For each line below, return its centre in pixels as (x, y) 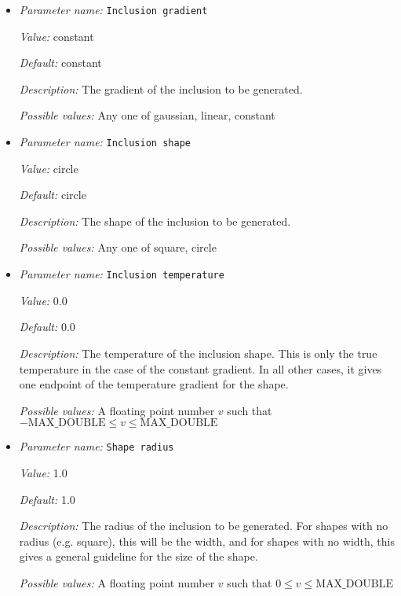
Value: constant (57, 36)
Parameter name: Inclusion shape (105, 142)
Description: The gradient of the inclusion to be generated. (161, 88)
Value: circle (49, 168)
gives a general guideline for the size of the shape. (139, 556)
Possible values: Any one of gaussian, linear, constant (147, 115)
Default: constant (60, 63)
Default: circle (53, 195)
